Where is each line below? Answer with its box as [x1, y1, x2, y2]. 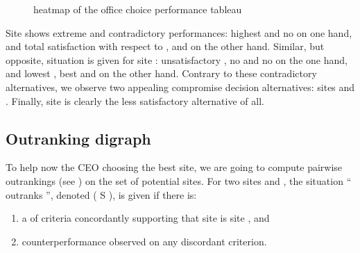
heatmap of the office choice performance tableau [33, 2, 242, 16]
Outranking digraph [6, 127, 151, 149]
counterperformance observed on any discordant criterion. [22, 234, 267, 248]
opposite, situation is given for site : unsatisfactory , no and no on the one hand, [6, 52, 348, 67]
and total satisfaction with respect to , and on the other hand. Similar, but [6, 39, 325, 54]
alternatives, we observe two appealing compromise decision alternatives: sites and [6, 79, 355, 94]
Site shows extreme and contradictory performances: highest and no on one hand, [6, 25, 352, 40]
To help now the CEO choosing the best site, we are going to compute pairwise [6, 160, 343, 174]
